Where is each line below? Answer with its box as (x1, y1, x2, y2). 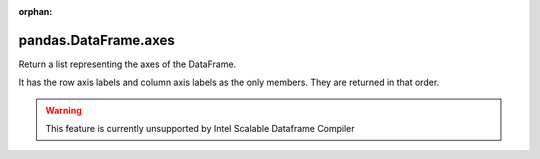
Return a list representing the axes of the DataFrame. (18, 58, 237, 70)
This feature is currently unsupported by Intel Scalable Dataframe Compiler (45, 123, 355, 135)
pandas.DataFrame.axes (18, 31, 175, 49)
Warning (45, 104, 82, 116)
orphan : (18, 6, 53, 17)
